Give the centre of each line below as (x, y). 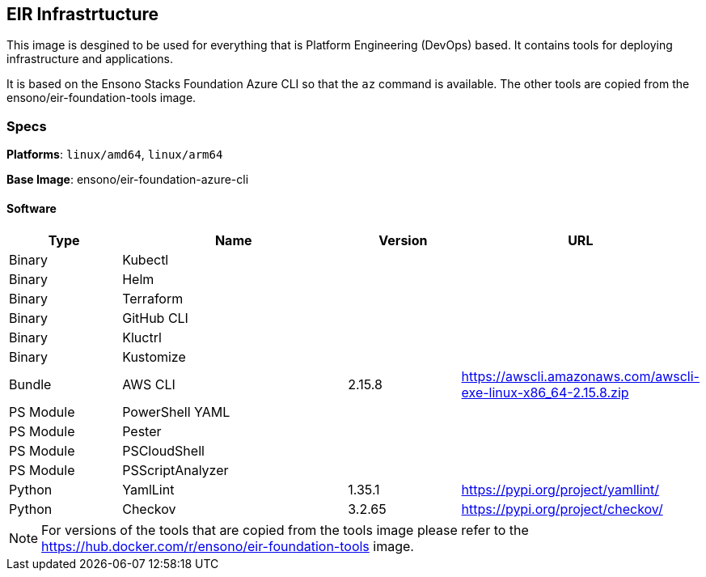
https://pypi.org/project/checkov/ (562, 509)
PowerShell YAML (176, 412)
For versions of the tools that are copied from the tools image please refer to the (285, 530)
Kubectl (146, 260)
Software (32, 208)
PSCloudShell (163, 451)
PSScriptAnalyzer (175, 471)
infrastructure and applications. (90, 59)
